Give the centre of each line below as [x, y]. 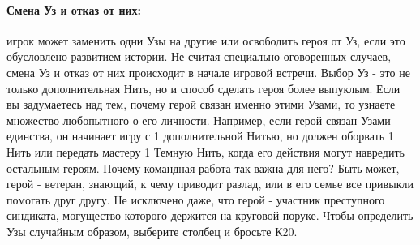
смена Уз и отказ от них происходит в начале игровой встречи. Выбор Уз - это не [208, 72]
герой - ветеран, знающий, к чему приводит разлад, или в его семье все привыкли [210, 184]
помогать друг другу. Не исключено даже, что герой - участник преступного [196, 199]
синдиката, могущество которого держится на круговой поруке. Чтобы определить [210, 215]
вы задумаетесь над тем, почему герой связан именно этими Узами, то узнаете [201, 104]
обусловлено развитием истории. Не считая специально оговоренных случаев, [199, 56]
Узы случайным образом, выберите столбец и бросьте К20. [152, 231]
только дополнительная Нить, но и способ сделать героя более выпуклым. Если [204, 88]
